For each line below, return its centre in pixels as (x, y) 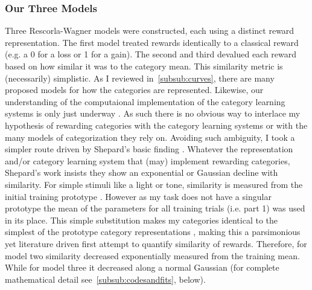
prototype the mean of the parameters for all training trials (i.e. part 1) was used (155, 208)
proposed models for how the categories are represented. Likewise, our (134, 90)
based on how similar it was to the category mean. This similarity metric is (144, 66)
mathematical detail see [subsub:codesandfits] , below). (105, 279)
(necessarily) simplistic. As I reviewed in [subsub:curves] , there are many (140, 78)
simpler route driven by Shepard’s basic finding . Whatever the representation (149, 149)
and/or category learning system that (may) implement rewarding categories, (148, 160)
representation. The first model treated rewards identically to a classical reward (152, 42)
